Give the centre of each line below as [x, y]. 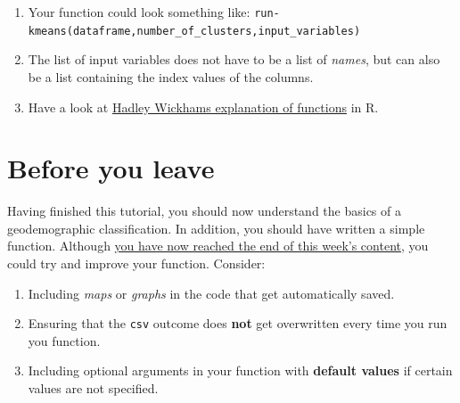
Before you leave [111, 168]
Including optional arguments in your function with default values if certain [240, 370]
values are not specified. [93, 388]
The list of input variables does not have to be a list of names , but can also [234, 59]
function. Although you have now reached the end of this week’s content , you [218, 246]
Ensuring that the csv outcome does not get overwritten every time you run [238, 323]
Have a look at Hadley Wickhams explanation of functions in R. [203, 107]
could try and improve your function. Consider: [136, 263]
